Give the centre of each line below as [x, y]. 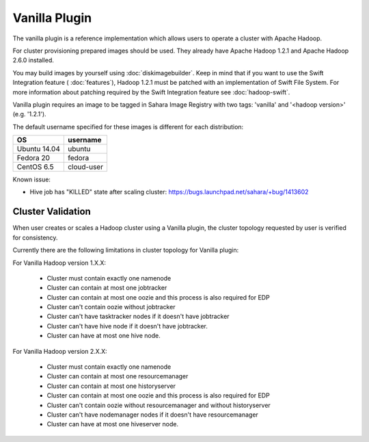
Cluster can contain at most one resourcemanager [118, 376]
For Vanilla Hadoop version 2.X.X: [60, 351]
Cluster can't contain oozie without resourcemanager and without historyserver [159, 405]
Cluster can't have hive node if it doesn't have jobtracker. [127, 326]
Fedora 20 [33, 158]
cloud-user [85, 167]
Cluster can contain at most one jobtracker [107, 288]
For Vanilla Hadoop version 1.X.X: [59, 263]
